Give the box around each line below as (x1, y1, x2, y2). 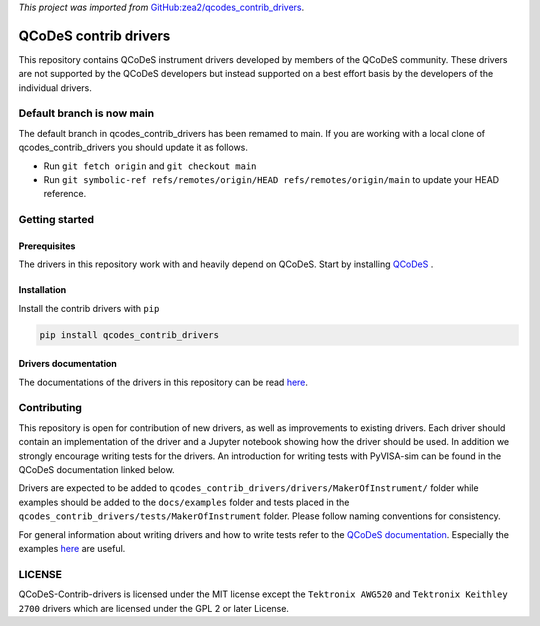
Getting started (18, 213, 95, 227)
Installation (18, 284, 67, 296)
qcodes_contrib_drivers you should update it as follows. (18, 141, 249, 154)
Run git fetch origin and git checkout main (43, 160, 257, 172)
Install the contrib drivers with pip (18, 302, 160, 314)
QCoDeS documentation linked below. (18, 464, 175, 476)
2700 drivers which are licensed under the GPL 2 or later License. (18, 602, 290, 614)
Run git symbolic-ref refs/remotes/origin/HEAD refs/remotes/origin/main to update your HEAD (43, 174, 500, 185)
